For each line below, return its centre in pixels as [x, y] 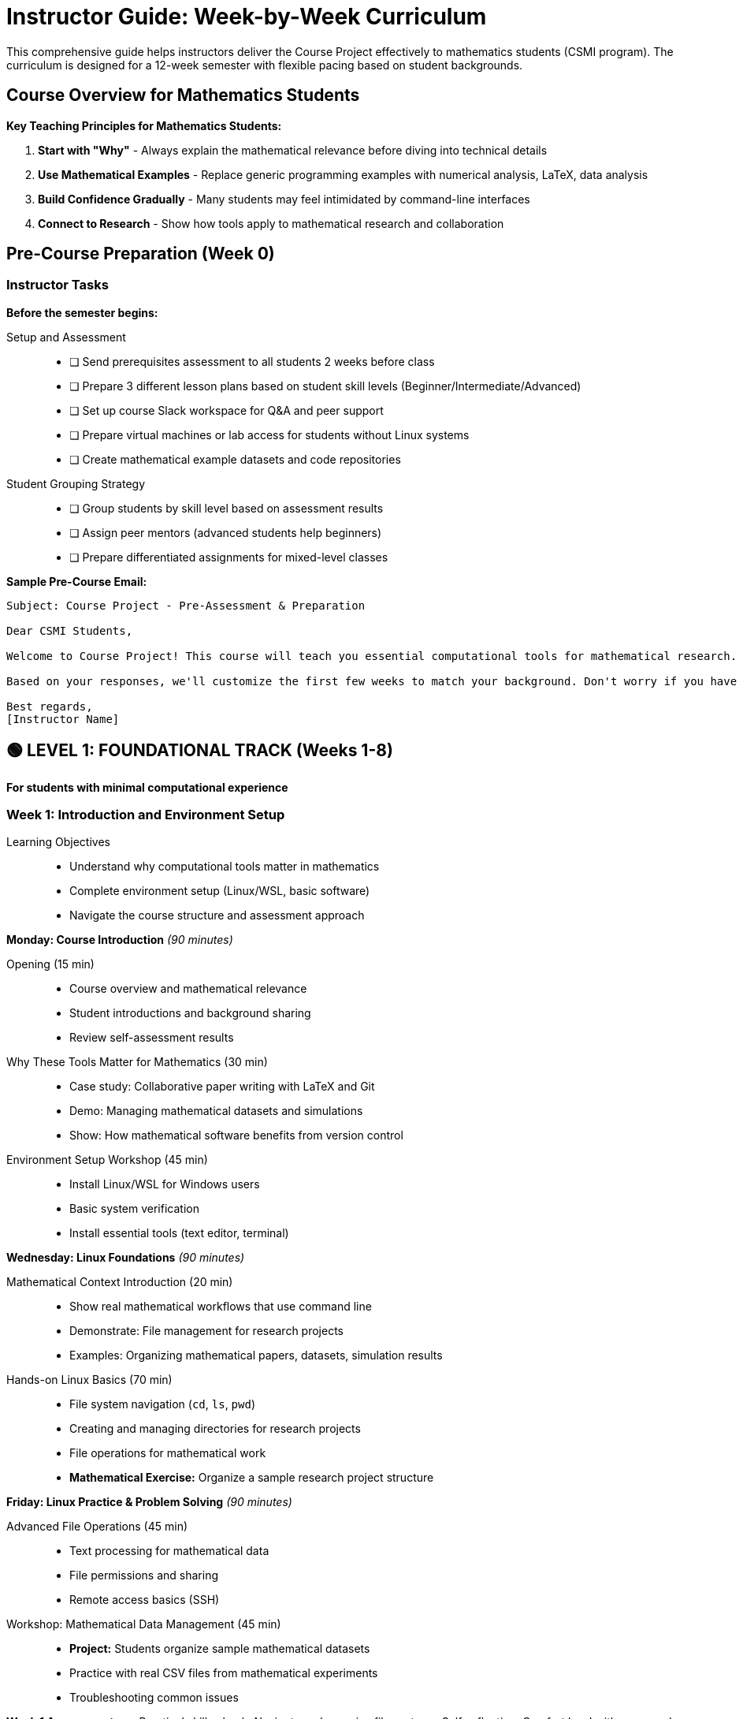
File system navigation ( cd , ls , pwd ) [163, 1404]
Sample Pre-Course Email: [77, 581]
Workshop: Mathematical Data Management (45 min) [144, 1624]
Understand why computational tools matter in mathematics [225, 867]
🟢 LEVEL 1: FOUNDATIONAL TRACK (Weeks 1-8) [200, 751]
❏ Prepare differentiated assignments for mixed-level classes [229, 557]
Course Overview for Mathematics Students [183, 95]
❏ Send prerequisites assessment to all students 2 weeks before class [252, 361]
